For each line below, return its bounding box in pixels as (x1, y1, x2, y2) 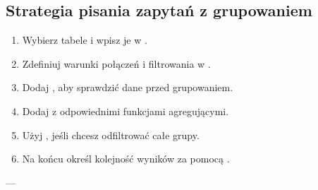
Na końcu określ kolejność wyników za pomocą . (22, 151, 230, 166)
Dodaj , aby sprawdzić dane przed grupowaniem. (22, 80, 233, 95)
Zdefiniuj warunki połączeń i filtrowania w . (22, 56, 211, 71)
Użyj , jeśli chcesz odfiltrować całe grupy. (22, 127, 200, 142)
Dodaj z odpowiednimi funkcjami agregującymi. (22, 103, 229, 118)
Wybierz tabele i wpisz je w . (22, 32, 147, 47)
